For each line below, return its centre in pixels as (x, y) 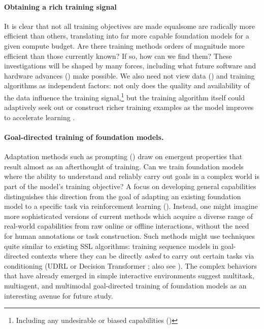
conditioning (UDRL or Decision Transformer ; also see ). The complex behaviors (130, 265)
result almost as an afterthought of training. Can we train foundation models (124, 166)
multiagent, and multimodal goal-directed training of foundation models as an (125, 285)
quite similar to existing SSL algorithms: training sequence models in (111, 246)
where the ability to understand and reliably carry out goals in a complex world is (132, 176)
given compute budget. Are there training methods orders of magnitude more (124, 45)
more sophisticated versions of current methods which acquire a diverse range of (128, 216)
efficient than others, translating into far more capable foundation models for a (127, 36)
